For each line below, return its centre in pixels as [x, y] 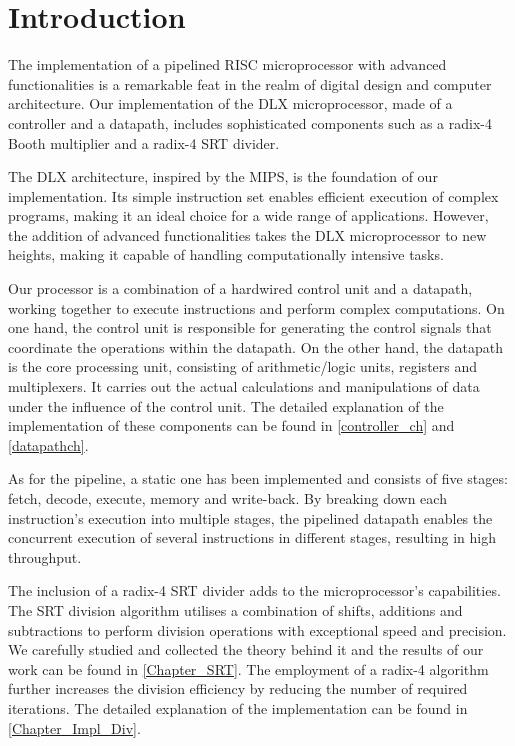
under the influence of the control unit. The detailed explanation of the [226, 405]
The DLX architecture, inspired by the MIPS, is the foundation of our [223, 176]
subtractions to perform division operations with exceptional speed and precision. [257, 629]
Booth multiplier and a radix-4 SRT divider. [144, 142]
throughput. [45, 556]
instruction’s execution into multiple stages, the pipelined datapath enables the [250, 517]
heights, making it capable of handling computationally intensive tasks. [226, 254]
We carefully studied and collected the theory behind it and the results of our [246, 649]
